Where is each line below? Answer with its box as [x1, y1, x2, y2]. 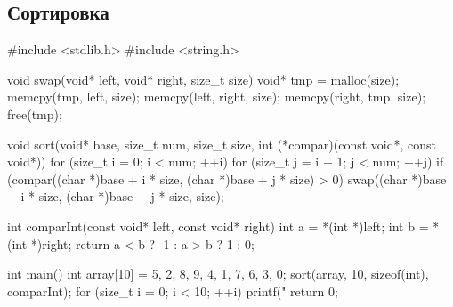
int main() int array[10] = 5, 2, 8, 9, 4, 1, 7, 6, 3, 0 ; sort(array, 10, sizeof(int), [7, 264, 429, 283]
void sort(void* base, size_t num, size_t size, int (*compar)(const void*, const [7, 134, 437, 153]
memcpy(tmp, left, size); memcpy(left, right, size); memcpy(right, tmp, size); [7, 87, 426, 106]
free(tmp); [7, 104, 62, 123]
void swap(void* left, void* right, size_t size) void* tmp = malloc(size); [7, 69, 400, 88]
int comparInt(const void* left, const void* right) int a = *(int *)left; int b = [7, 216, 429, 235]
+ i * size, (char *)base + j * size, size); [7, 187, 224, 206]
